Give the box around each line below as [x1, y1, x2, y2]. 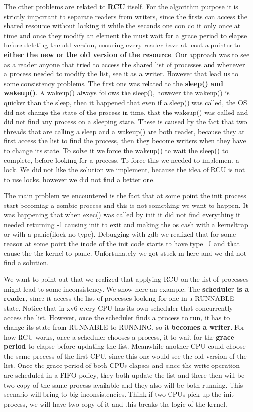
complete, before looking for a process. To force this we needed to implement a [4, 155, 239, 165]
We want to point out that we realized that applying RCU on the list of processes [4, 274, 249, 284]
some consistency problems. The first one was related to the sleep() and [4, 78, 223, 88]
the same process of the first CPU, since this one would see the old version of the [4, 350, 247, 361]
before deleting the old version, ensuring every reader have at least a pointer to [4, 40, 241, 50]
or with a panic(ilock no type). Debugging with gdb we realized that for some [4, 229, 236, 239]
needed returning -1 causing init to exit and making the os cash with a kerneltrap [4, 219, 248, 229]
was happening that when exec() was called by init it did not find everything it [4, 209, 241, 220]
